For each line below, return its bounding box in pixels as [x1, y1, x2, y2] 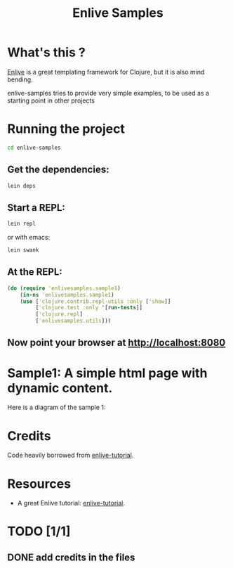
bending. [7, 75, 33, 84]
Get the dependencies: [7, 164, 109, 176]
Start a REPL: [7, 202, 65, 214]
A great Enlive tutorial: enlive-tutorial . [17, 499, 125, 508]
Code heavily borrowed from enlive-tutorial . [7, 451, 134, 460]
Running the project [7, 121, 125, 137]
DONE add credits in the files [7, 551, 135, 563]
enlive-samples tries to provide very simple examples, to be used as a [7, 89, 209, 97]
